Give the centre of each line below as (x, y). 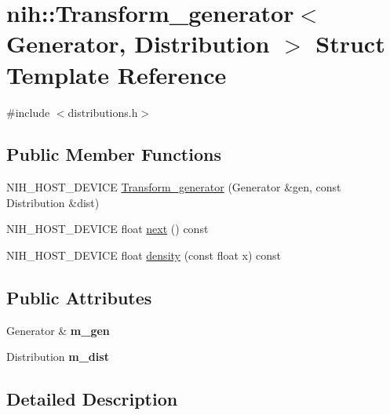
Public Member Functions (114, 154)
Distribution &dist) (53, 202)
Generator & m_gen (58, 330)
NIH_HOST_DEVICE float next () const (108, 229)
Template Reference (117, 74)
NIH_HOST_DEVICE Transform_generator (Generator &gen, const (174, 187)
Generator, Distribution (138, 44)
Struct (350, 44)
